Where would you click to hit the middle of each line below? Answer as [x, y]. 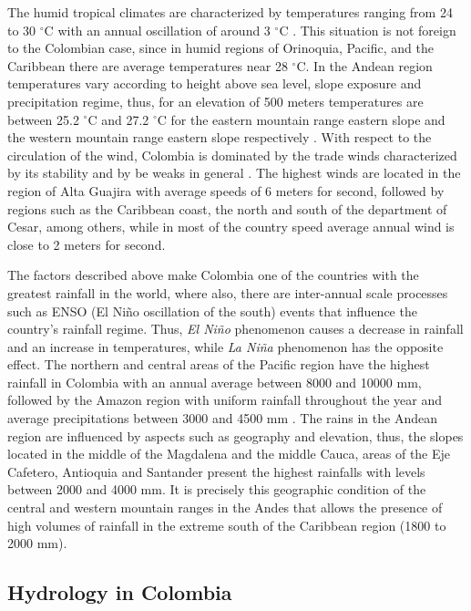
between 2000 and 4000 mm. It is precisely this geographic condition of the [217, 489]
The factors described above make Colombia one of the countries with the [213, 275]
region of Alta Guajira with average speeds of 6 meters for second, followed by [226, 190]
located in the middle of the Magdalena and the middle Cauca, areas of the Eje [229, 454]
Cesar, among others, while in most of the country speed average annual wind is [231, 227]
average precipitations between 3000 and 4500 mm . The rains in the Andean [222, 418]
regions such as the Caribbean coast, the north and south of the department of [227, 208]
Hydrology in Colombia [120, 592]
